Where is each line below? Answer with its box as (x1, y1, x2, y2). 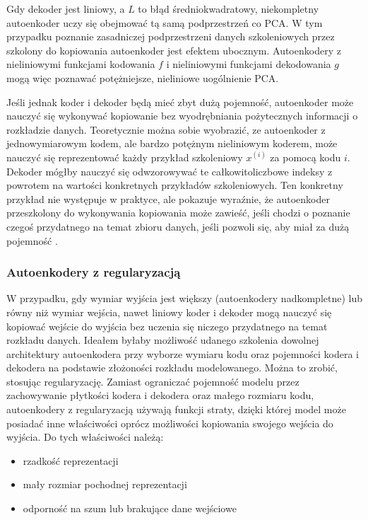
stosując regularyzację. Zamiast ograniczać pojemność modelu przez (6, 374, 299, 388)
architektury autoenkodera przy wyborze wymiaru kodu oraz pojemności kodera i (6, 346, 359, 361)
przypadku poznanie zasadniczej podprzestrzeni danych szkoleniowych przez (6, 29, 335, 44)
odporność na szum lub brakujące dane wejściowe (23, 501, 237, 516)
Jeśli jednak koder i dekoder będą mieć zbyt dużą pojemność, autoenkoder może (6, 94, 354, 109)
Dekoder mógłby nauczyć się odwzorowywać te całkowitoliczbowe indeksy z (6, 163, 333, 178)
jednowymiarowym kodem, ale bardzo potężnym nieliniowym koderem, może (6, 136, 338, 151)
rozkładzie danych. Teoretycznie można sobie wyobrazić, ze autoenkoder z (6, 122, 326, 137)
